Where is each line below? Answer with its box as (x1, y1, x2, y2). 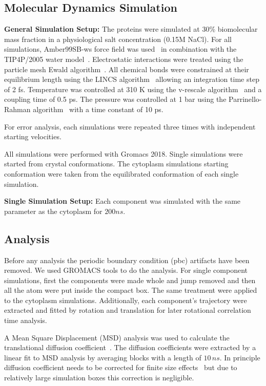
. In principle (219, 352, 260, 362)
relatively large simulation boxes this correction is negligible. (4, 372, 194, 383)
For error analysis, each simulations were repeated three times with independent (4, 121, 256, 132)
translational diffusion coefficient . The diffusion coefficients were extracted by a (4, 342, 256, 353)
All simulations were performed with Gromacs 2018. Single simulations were (4, 148, 243, 159)
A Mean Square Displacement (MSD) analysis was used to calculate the (4, 332, 230, 342)
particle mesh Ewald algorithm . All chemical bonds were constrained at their (4, 63, 249, 74)
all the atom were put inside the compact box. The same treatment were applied (4, 285, 257, 295)
